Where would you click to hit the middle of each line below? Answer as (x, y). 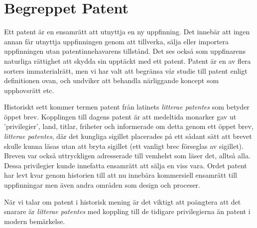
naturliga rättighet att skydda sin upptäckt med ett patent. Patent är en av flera (128, 60)
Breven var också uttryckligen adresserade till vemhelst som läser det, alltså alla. (127, 156)
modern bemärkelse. (35, 221)
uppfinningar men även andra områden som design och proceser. (102, 185)
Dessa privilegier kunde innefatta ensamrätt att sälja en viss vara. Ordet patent (126, 165)
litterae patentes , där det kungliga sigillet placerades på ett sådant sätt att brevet (128, 136)
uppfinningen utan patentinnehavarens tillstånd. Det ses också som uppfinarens (125, 51)
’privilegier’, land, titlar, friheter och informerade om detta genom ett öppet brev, (129, 126)
